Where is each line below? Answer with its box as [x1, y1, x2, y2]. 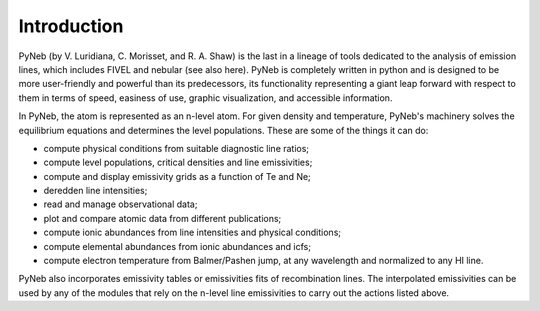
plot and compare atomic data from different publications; [43, 212, 282, 224]
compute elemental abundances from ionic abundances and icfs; [43, 240, 312, 252]
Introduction [18, 15, 124, 37]
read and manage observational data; [43, 198, 198, 210]
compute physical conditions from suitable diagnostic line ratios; [43, 142, 310, 154]
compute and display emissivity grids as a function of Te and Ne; [43, 170, 312, 182]
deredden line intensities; [43, 185, 148, 197]
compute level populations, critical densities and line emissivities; [43, 156, 313, 169]
